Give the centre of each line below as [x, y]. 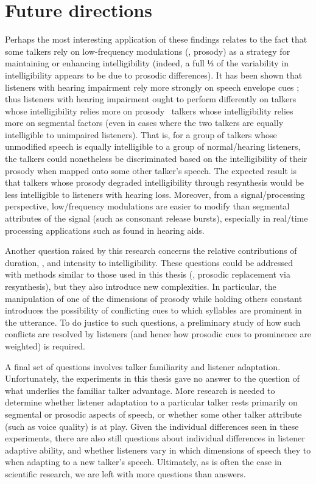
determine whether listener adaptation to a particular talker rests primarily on [151, 402]
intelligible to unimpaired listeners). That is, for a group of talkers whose [141, 134]
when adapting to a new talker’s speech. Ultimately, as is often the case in [143, 462]
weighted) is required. [45, 345]
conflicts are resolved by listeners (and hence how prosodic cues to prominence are [158, 334]
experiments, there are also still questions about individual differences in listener [155, 438]
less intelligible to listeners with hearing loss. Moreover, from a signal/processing [155, 194]
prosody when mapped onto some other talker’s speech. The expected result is [151, 170]
